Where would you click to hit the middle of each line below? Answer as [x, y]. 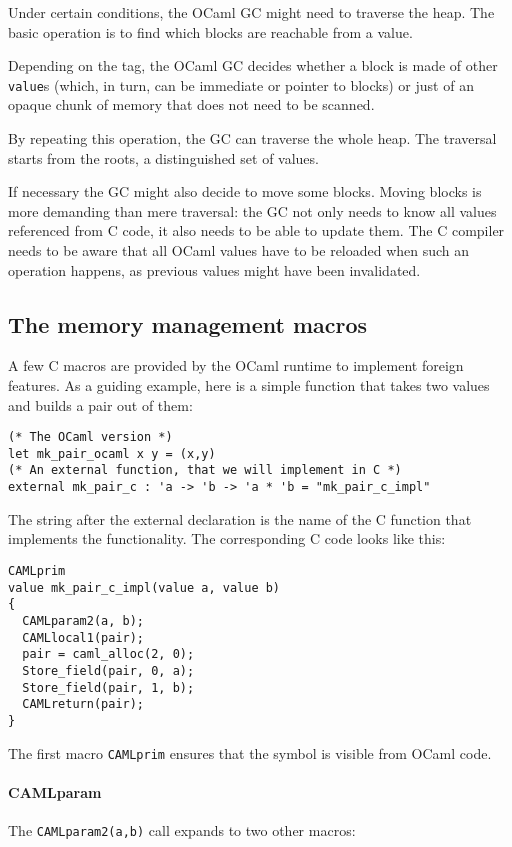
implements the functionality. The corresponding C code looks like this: [227, 538]
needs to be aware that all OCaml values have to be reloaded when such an [239, 250]
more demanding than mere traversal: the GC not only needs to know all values [252, 210]
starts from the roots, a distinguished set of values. [163, 157]
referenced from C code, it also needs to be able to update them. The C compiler [256, 230]
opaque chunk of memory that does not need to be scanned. [191, 104]
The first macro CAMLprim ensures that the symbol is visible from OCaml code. [250, 752]
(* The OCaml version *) [90, 437]
